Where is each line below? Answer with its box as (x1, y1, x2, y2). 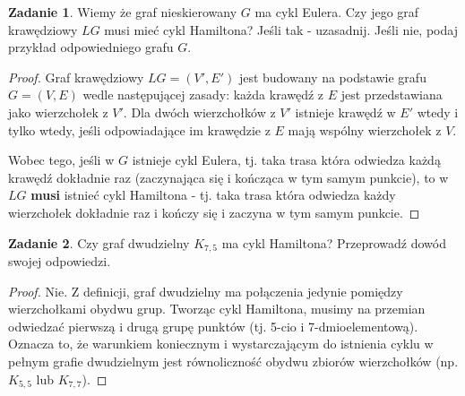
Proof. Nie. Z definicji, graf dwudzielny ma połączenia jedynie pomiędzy (8, 281, 403, 300)
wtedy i (417, 102, 459, 121)
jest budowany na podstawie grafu (238, 67, 426, 86)
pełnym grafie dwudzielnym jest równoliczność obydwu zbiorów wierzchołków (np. (8, 351, 459, 370)
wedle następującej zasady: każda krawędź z (82, 85, 324, 104)
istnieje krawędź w (295, 102, 396, 121)
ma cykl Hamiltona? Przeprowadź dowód (221, 233, 447, 252)
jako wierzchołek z (8, 102, 108, 121)
